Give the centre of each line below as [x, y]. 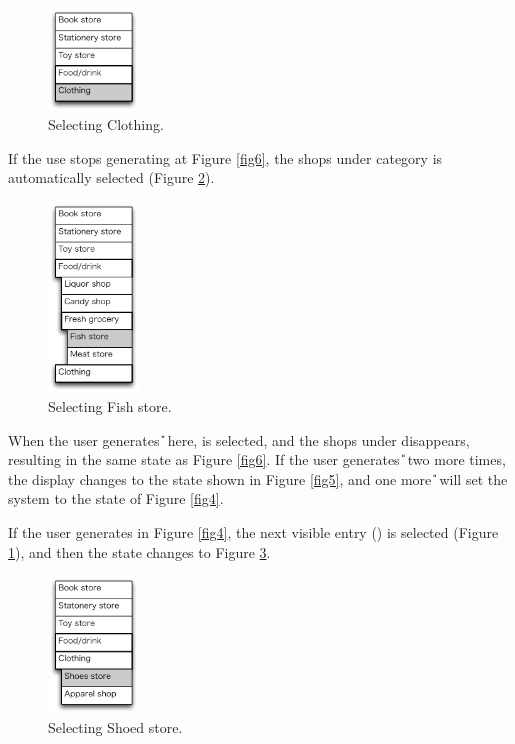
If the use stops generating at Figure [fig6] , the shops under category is [225, 157]
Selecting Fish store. [110, 406]
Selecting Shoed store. [115, 727]
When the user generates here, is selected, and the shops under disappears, [239, 439]
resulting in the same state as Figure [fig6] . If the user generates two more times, [257, 459]
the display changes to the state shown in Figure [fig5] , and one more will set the [258, 478]
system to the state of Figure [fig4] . [116, 498]
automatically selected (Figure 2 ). [111, 177]
